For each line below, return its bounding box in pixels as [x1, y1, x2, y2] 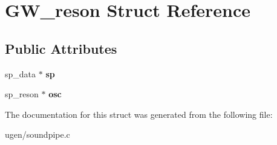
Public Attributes [5, 39, 117, 57]
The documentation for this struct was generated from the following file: [5, 108, 273, 120]
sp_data [5, 67, 36, 80]
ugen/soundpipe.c [5, 128, 70, 141]
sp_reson [5, 88, 39, 100]
